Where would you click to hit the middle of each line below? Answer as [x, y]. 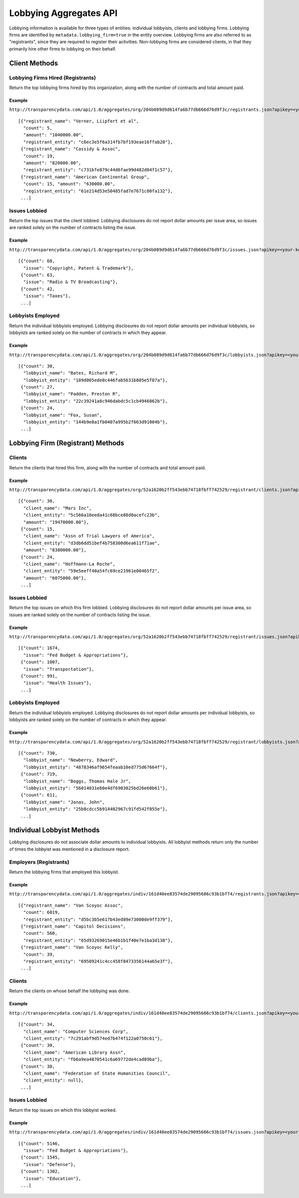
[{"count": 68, [37, 261]
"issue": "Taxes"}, [47, 296]
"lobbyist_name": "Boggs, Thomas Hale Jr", [77, 781]
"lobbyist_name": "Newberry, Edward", [71, 760]
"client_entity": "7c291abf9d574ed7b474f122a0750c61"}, [93, 1038]
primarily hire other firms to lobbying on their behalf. [63, 49]
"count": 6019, [42, 912]
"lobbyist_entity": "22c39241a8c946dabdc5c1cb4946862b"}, [95, 401]
